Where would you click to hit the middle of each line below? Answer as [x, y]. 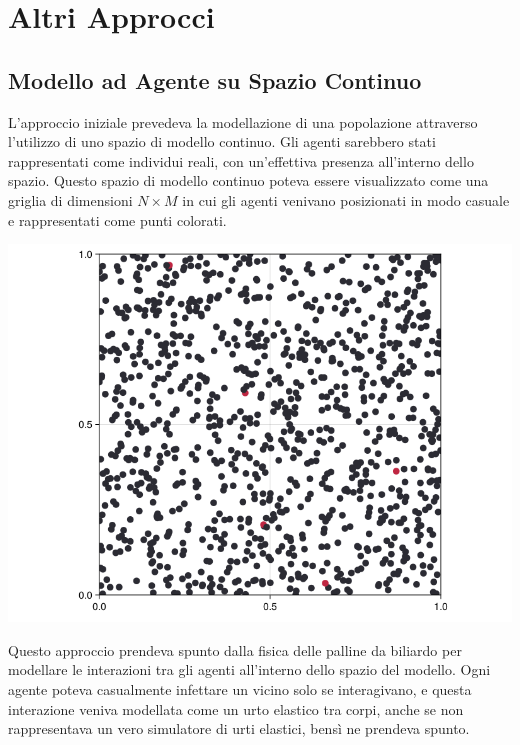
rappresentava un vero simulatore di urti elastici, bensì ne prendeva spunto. [239, 728]
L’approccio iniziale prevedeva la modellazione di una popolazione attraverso [243, 121]
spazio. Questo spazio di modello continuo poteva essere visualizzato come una [248, 180]
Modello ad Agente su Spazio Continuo [215, 79]
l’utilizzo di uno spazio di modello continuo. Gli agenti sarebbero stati [222, 141]
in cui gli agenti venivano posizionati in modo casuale [346, 199]
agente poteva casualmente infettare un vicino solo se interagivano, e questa [240, 688]
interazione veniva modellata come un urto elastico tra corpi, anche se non [236, 708]
